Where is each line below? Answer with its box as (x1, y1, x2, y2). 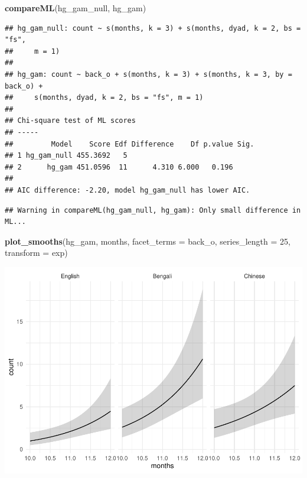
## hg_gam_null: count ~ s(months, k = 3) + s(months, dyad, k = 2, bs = (5, 24, 301, 32)
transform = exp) (5, 246, 68, 259)
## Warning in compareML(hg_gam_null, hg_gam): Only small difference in (5, 206, 301, 214)
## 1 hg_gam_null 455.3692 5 (5, 151, 128, 160)
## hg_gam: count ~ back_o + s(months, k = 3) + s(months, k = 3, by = (5, 70, 292, 79)
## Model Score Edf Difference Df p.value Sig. (5, 139, 254, 148)
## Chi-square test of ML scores (5, 116, 136, 125)
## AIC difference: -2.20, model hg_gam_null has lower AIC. (5, 186, 250, 194)
